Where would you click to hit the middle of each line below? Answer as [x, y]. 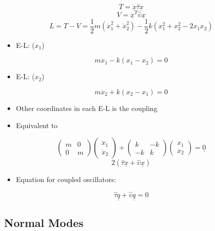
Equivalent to [37, 125]
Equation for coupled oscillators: [66, 179]
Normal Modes [44, 222]
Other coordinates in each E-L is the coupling [87, 108]
